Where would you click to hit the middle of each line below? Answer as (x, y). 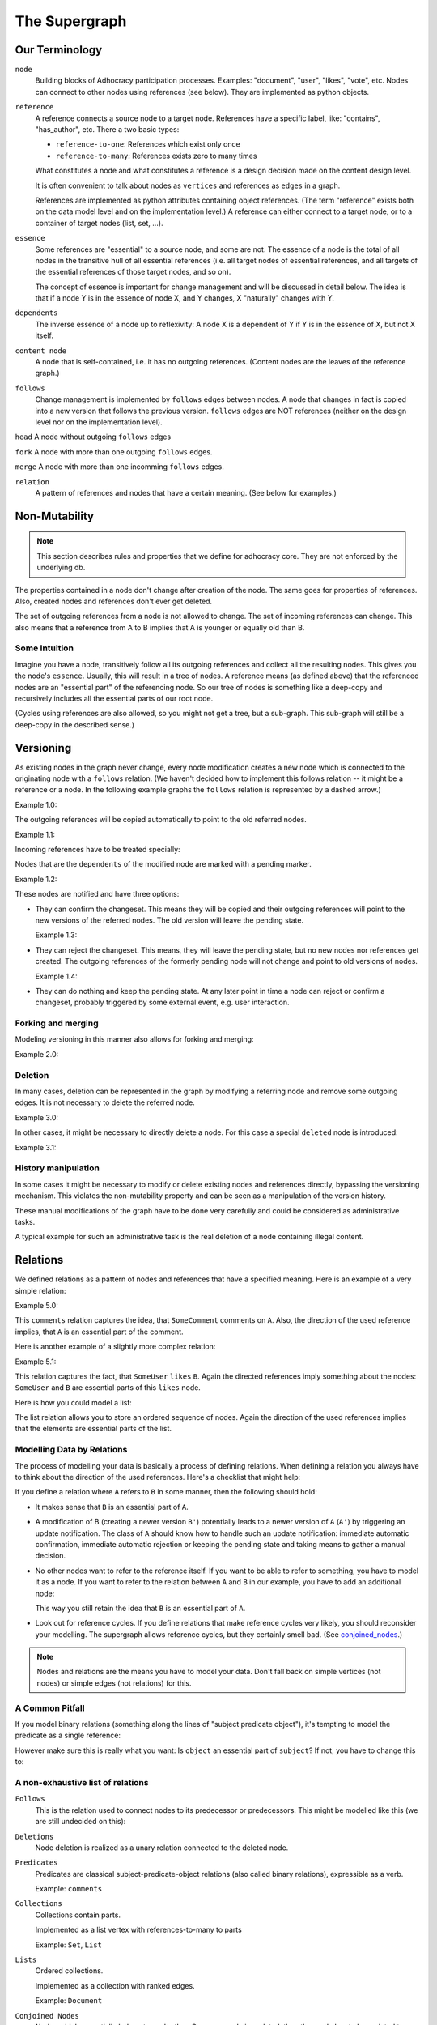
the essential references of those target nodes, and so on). (133, 272)
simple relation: (40, 1290)
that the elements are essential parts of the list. (93, 1429)
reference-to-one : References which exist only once (148, 144)
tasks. (25, 1221)
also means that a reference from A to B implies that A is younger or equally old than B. (160, 627)
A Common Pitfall (50, 1707)
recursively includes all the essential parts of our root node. (114, 699)
